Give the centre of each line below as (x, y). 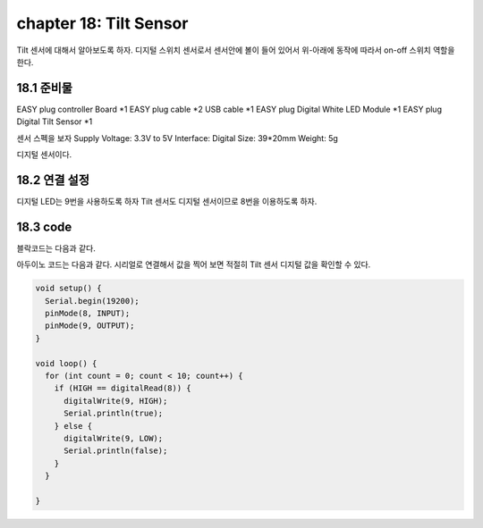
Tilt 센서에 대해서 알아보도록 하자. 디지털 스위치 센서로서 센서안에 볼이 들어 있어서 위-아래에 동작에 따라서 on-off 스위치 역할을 (236, 50)
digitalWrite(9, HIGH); (116, 401)
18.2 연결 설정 (53, 180)
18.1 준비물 (45, 88)
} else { (73, 426)
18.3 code (44, 226)
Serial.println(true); (114, 414)
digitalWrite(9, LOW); (114, 438)
